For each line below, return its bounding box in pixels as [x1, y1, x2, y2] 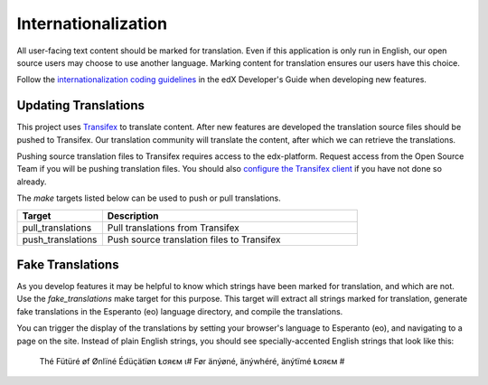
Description [107, 209, 159, 221]
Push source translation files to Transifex [107, 233, 281, 246]
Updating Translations [16, 98, 145, 113]
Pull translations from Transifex [107, 221, 239, 234]
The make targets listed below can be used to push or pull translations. [16, 192, 281, 203]
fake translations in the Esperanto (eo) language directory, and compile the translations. [16, 305, 343, 316]
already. [16, 176, 47, 187]
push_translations [22, 233, 98, 246]
